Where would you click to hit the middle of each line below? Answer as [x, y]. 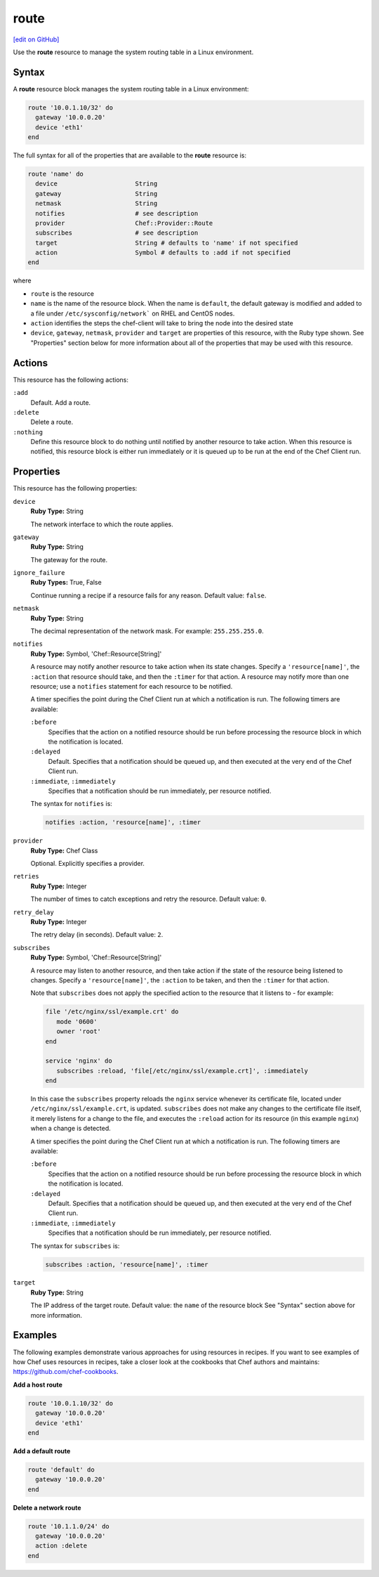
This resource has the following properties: [75, 488]
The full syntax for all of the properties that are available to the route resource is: [130, 155]
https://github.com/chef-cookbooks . [66, 1372]
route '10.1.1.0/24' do [69, 1526]
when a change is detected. [71, 1129]
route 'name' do [56, 174]
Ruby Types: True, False [66, 583]
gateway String [97, 194]
